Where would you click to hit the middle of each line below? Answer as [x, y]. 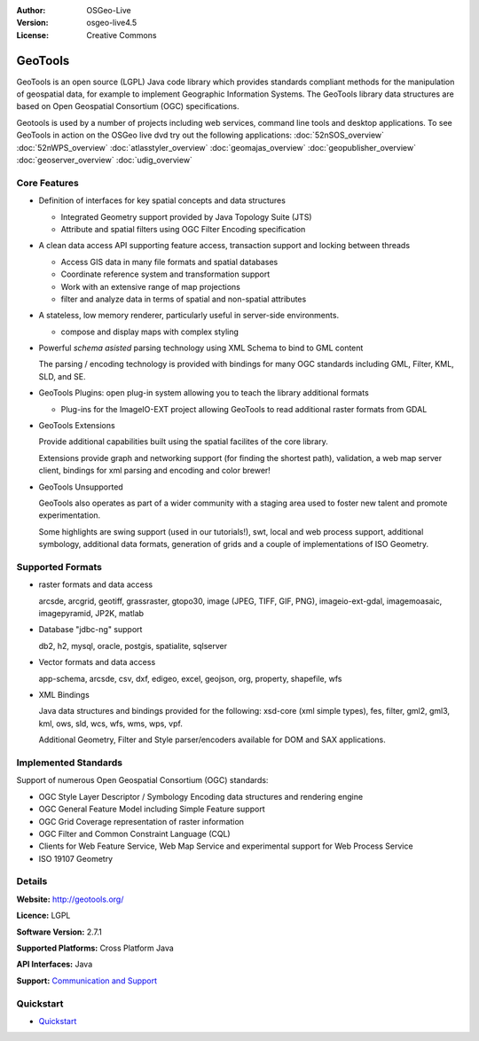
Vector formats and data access [97, 662]
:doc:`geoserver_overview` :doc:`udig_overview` [104, 160]
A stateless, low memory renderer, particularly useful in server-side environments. [189, 316]
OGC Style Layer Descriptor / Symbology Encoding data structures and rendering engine [201, 796]
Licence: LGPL [43, 916]
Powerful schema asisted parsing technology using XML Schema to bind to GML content [201, 348]
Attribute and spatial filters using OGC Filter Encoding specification [183, 229]
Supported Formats [59, 567]
